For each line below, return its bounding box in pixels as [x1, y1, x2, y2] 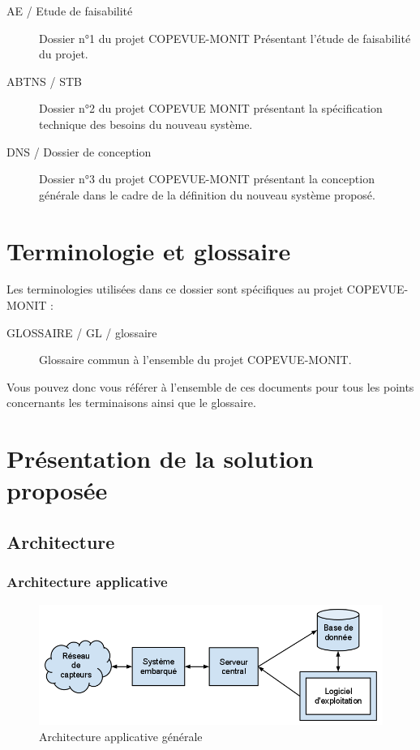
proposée [6, 474, 108, 507]
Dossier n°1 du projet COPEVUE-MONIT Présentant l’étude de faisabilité [39, 29, 411, 46]
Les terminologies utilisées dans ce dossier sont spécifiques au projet [6, 281, 344, 298]
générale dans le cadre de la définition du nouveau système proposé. [39, 186, 375, 203]
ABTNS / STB [6, 72, 82, 89]
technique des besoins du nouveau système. [39, 115, 253, 132]
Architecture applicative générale [39, 727, 203, 744]
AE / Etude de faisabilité [6, 2, 133, 19]
